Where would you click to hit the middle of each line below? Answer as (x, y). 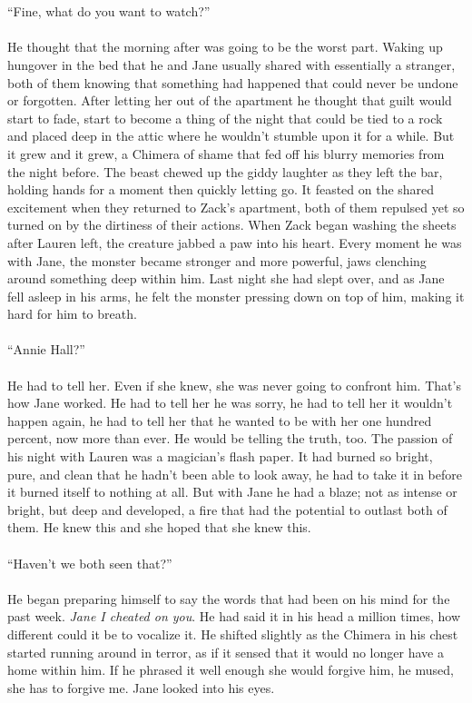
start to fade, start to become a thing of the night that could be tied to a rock (225, 118)
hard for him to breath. (72, 314)
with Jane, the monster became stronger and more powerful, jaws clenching (217, 260)
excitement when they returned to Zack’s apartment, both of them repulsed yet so (236, 207)
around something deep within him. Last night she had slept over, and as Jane (226, 278)
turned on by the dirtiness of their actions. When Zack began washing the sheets (232, 225)
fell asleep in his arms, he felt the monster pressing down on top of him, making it (236, 296)
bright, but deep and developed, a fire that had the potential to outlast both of (227, 509)
